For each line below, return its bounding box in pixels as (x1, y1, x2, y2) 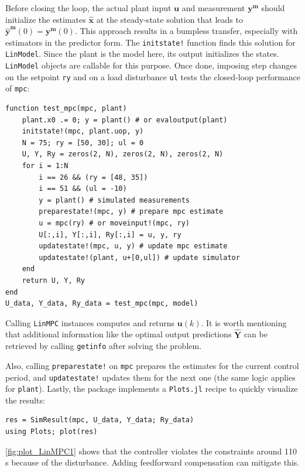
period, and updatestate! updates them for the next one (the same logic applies (5, 371, 296, 383)
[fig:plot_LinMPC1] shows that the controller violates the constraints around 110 (5, 444, 297, 457)
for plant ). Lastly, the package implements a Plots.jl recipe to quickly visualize (5, 382, 298, 395)
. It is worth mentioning (201, 316, 287, 329)
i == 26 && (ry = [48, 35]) (39, 173, 148, 182)
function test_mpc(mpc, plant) (5, 104, 127, 113)
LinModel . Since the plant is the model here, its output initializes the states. (5, 47, 279, 60)
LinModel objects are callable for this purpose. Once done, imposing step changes (5, 59, 297, 71)
